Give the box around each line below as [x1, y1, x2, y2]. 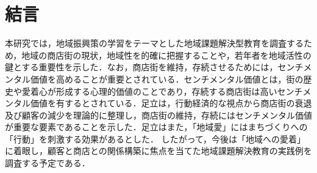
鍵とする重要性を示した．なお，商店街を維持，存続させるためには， [5, 61, 278, 73]
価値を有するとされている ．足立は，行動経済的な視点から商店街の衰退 [30, 97, 312, 109]
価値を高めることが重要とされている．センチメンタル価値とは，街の [30, 72, 304, 85]
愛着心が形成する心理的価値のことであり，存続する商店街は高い [21, 84, 277, 97]
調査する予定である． [5, 156, 90, 169]
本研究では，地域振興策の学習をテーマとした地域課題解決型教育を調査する [5, 37, 304, 50]
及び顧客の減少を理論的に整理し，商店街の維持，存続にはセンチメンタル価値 [5, 108, 312, 121]
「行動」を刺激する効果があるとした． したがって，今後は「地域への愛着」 [5, 132, 305, 145]
